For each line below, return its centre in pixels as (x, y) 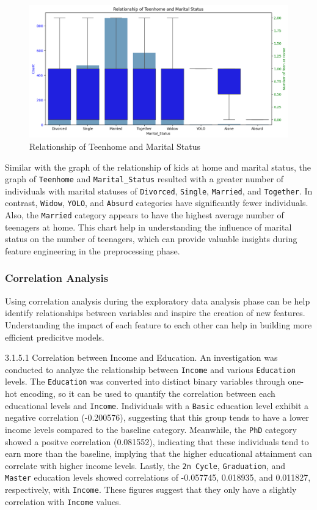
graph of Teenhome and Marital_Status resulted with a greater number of (144, 179)
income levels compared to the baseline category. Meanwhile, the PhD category (151, 429)
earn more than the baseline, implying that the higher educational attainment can (158, 453)
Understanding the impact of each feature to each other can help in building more (158, 324)
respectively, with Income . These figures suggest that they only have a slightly (151, 490)
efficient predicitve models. (55, 337)
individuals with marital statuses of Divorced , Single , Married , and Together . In (159, 190)
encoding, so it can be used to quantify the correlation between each (148, 394)
